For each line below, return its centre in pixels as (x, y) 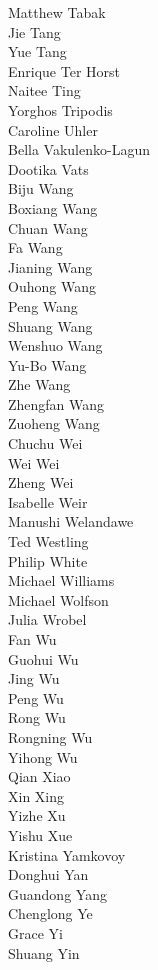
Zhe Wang (39, 384)
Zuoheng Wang (54, 423)
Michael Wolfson (58, 599)
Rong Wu (37, 717)
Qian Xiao (39, 776)
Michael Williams (61, 580)
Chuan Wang (48, 227)
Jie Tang (34, 31)
